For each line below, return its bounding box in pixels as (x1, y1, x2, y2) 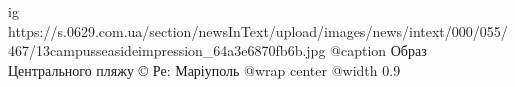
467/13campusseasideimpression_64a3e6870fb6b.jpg (8, 40, 326, 61)
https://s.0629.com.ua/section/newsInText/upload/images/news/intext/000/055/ (8, 20, 508, 41)
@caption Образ (330, 40, 427, 61)
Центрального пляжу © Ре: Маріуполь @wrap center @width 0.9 (8, 59, 401, 80)
